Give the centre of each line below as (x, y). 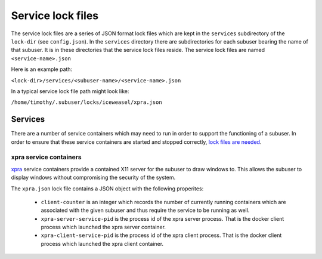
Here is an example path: (42, 69)
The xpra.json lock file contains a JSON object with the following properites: (107, 189)
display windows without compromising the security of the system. (93, 178)
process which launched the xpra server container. (103, 227)
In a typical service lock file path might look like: (70, 91)
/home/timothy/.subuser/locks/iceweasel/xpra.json (86, 102)
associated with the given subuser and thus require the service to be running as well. (145, 210)
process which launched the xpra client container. (102, 243)
